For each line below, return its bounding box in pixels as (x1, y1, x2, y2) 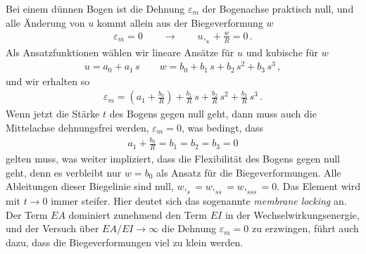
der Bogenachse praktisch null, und (202, 1, 354, 15)
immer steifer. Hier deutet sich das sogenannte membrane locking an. (51, 193, 347, 208)
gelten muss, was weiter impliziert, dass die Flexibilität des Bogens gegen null (6, 151, 341, 166)
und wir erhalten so (6, 73, 90, 88)
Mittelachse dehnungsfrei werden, (6, 120, 149, 134)
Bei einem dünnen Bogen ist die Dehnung (6, 1, 185, 15)
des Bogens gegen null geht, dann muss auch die (109, 106, 317, 121)
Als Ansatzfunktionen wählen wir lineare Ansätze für (6, 44, 234, 59)
